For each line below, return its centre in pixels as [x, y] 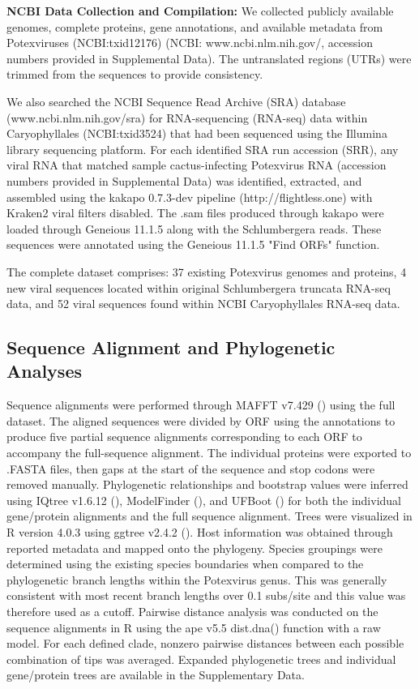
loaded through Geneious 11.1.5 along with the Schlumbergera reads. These [194, 228]
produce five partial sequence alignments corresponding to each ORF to [184, 437]
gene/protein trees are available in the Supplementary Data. [156, 675]
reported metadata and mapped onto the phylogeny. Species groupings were [195, 548]
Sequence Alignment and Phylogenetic [171, 347]
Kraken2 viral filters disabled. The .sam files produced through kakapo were [195, 213]
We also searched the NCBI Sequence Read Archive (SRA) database [176, 101]
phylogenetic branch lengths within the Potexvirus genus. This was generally [197, 579]
